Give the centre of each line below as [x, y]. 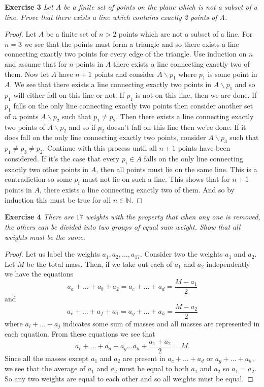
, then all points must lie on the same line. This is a [177, 169]
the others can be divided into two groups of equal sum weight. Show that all [123, 226]
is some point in [233, 74]
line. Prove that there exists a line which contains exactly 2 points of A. [116, 17]
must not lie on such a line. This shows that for [156, 179]
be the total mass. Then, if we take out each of [100, 264]
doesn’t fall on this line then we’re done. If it [176, 127]
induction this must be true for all [58, 199]
